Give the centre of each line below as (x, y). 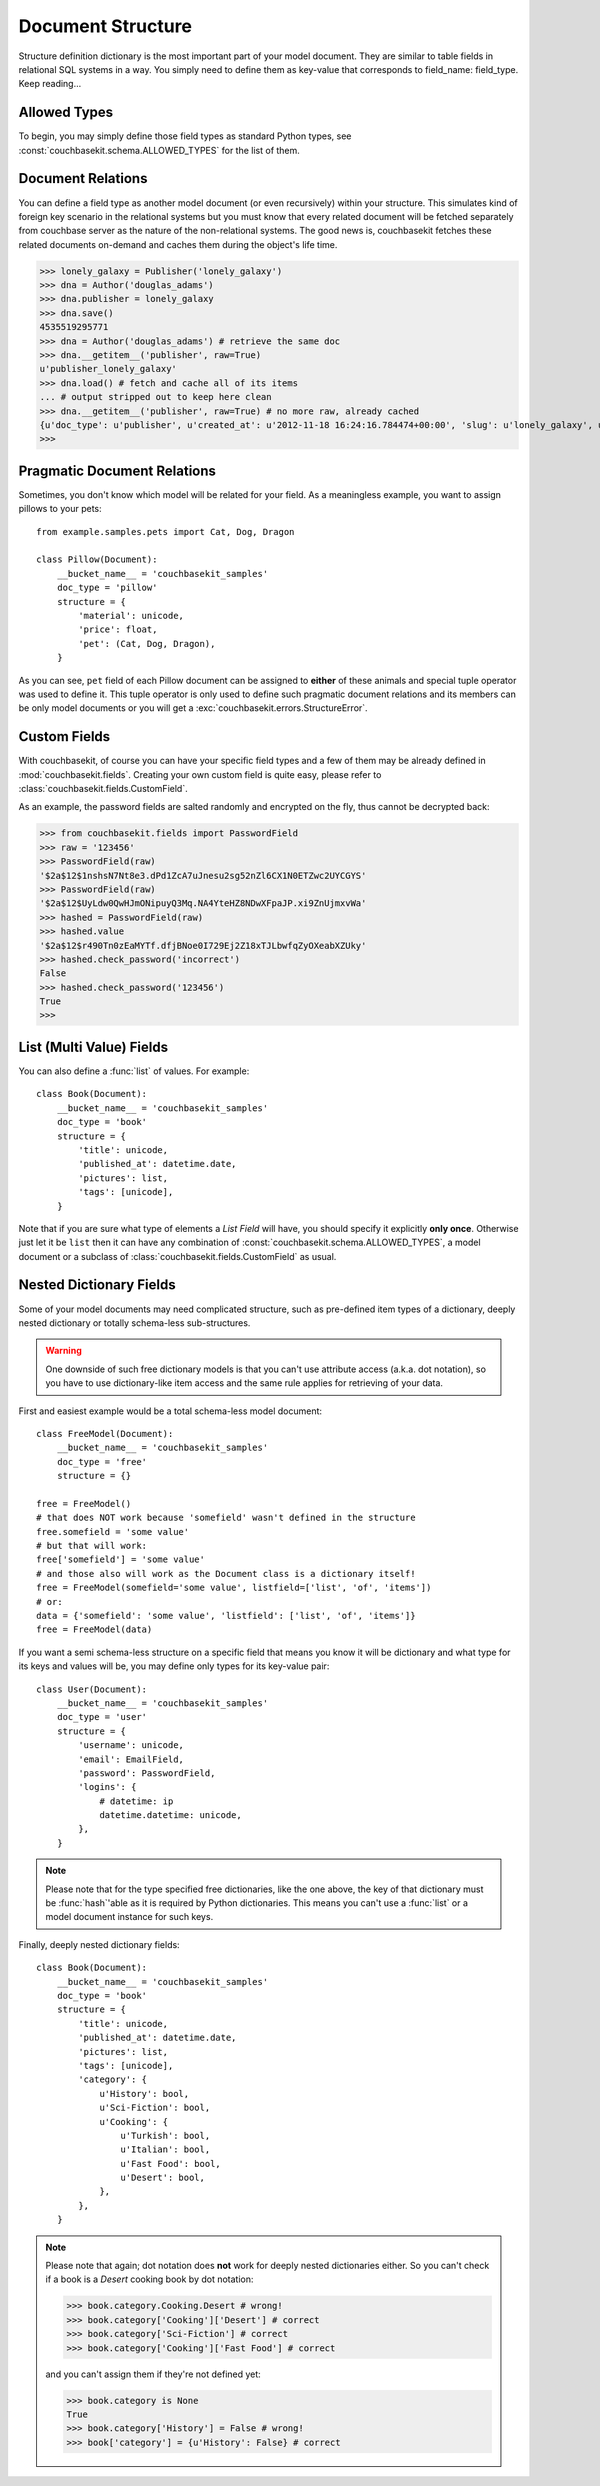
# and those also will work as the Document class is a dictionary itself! (226, 1573)
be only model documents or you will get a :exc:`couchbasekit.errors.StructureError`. (193, 708)
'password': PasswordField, (147, 1773)
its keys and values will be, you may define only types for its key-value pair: (174, 1666)
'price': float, (118, 629)
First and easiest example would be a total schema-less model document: (170, 1411)
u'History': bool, (144, 2093)
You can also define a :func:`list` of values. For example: (134, 1071)
